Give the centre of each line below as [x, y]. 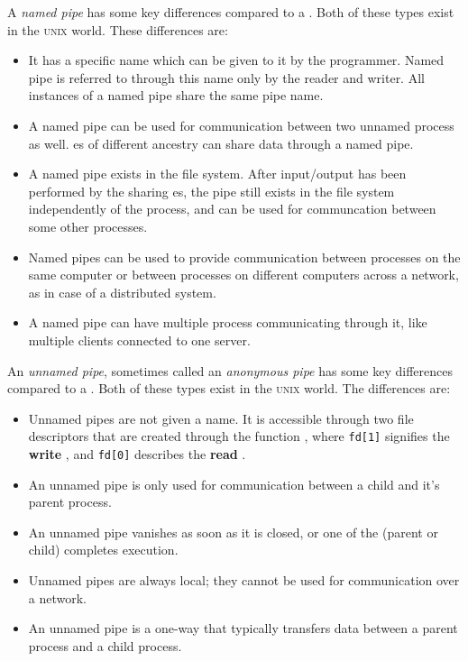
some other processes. [88, 226]
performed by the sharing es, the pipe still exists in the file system [211, 191]
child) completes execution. [103, 550]
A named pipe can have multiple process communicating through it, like [228, 322]
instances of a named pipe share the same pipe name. [176, 95]
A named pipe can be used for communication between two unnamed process [241, 125]
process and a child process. [105, 645]
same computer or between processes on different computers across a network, [243, 275]
